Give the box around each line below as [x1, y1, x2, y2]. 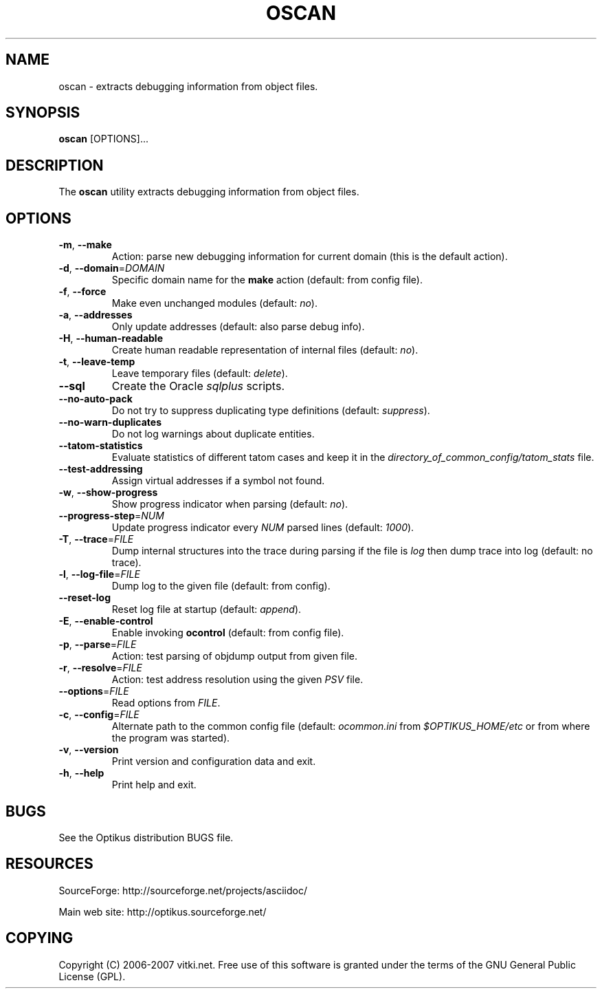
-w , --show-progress [58, 486, 158, 499]
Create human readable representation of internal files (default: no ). [111, 344, 419, 356]
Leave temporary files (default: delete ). [111, 367, 288, 380]
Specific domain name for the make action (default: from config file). [111, 274, 423, 286]
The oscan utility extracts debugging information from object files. [58, 186, 359, 198]
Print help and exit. [111, 779, 197, 791]
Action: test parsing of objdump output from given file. [111, 650, 358, 662]
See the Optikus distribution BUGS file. [58, 831, 234, 843]
